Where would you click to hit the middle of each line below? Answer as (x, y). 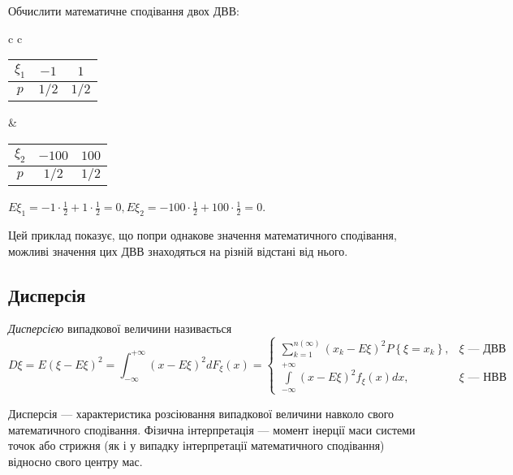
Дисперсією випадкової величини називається (120, 328)
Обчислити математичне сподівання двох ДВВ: (124, 11)
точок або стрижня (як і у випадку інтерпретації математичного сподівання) (196, 445)
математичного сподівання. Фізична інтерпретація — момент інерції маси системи (212, 429)
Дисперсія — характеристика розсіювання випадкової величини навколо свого (201, 413)
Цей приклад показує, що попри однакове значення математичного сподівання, (203, 234)
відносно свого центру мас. (75, 461)
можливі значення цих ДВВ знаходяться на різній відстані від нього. (178, 250)
